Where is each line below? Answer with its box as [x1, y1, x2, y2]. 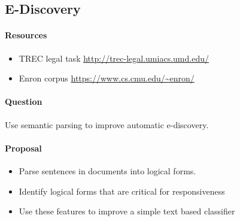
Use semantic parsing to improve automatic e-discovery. [5, 118, 209, 131]
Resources [5, 29, 47, 41]
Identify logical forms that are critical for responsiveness [19, 184, 225, 197]
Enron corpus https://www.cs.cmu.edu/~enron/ [19, 72, 195, 84]
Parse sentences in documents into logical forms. [19, 164, 196, 177]
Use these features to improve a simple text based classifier [19, 205, 235, 217]
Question [5, 95, 42, 108]
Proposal [5, 141, 42, 154]
